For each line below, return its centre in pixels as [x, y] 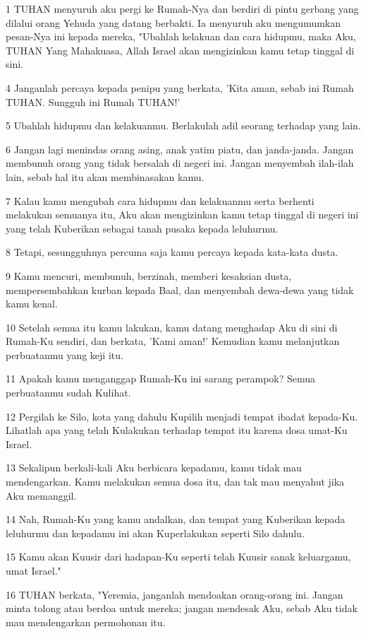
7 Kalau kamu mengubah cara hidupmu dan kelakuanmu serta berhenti [160, 200]
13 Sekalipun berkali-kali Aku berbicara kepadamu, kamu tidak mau [154, 468]
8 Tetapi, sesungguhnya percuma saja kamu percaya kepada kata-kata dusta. [172, 252]
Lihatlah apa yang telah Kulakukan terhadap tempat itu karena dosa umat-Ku [177, 430]
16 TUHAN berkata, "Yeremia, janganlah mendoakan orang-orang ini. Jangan [175, 594]
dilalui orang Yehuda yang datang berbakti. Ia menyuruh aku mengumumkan [173, 22]
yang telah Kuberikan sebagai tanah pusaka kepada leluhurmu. [142, 228]
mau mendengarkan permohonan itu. [86, 622]
